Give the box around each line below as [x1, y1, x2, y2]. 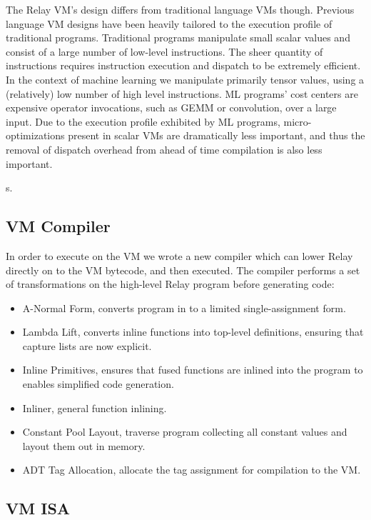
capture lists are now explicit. [22, 338, 152, 353]
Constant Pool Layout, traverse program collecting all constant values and [22, 424, 347, 439]
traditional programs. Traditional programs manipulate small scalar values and [6, 30, 350, 45]
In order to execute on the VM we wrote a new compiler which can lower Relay [6, 248, 353, 263]
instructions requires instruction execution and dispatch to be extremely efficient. [6, 58, 361, 73]
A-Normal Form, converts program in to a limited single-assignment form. [22, 300, 346, 315]
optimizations [6, 128, 65, 143]
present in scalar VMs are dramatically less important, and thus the [68, 128, 365, 143]
